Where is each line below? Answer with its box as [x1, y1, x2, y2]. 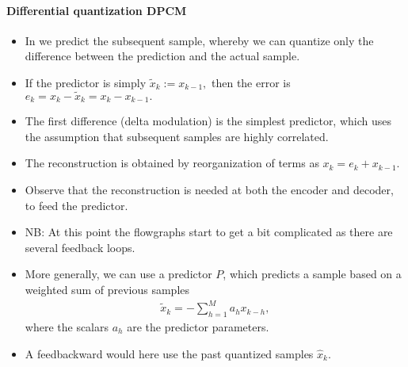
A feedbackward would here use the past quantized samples [25, 345, 314, 361]
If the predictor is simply [25, 74, 147, 90]
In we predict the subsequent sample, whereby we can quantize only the [25, 32, 374, 48]
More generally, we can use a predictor [25, 266, 212, 282]
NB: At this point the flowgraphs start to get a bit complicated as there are [25, 224, 393, 240]
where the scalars [25, 318, 109, 335]
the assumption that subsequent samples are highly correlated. [25, 128, 329, 144]
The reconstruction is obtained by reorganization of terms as [25, 155, 319, 171]
